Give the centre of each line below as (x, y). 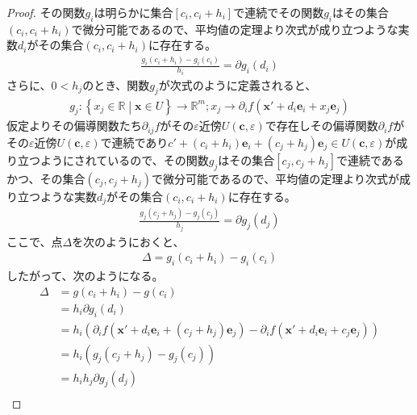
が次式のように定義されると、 (238, 84)
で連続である (370, 159)
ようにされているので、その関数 (124, 159)
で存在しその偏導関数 (321, 126)
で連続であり (134, 142)
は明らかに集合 (133, 12)
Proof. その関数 (46, 12)
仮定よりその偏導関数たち (74, 126)
